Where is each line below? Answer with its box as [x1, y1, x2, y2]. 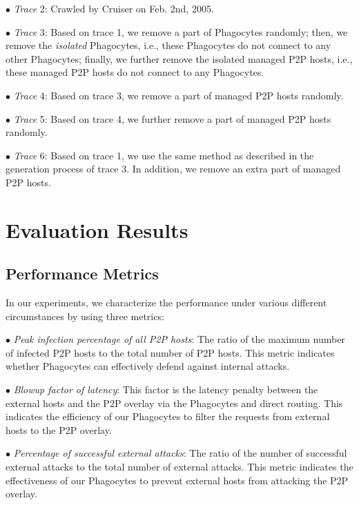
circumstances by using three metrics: [6, 308, 164, 323]
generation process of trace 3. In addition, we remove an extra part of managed [6, 161, 341, 176]
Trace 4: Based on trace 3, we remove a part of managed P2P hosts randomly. [13, 88, 344, 102]
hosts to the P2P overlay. [6, 422, 112, 437]
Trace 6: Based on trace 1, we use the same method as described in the [13, 148, 314, 162]
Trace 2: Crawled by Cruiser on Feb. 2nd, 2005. [13, 1, 214, 15]
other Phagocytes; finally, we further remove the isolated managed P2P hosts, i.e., [6, 51, 353, 66]
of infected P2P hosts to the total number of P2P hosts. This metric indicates [6, 345, 335, 359]
